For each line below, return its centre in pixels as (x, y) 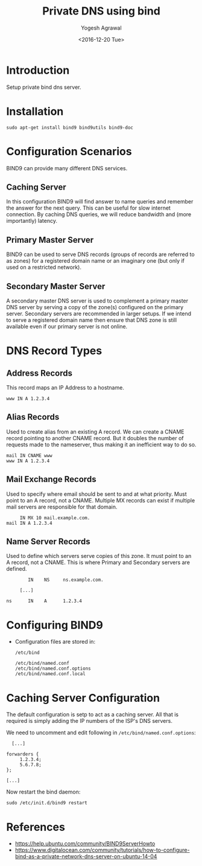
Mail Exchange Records (51, 479)
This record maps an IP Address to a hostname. (65, 387)
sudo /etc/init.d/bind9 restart (47, 803)
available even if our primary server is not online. (67, 326)
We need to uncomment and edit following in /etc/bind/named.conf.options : (101, 733)
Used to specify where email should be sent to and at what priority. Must (96, 494)
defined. (17, 569)
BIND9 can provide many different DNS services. (67, 168)
